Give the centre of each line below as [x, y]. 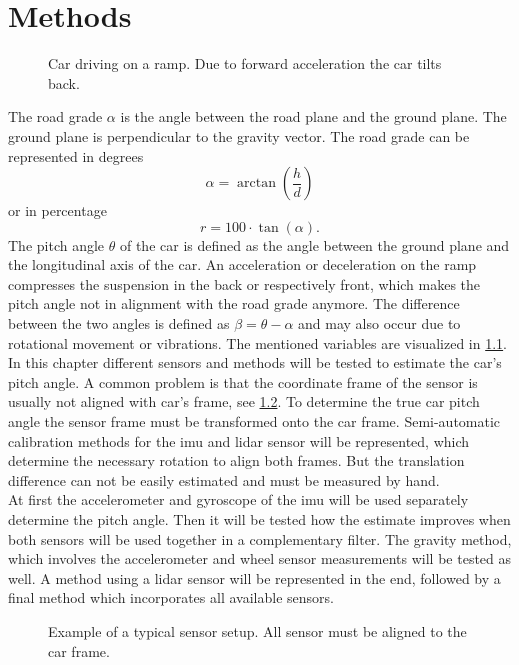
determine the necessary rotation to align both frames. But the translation [236, 460]
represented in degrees [76, 155]
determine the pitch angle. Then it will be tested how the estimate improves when [259, 519]
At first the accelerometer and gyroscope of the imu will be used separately [238, 499]
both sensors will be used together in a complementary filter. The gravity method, [260, 538]
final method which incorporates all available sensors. [171, 597]
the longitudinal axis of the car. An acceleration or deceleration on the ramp [242, 264]
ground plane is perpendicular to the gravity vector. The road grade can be [239, 135]
